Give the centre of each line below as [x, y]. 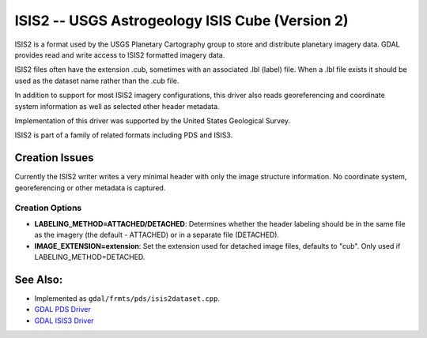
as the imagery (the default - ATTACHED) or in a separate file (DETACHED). [157, 235]
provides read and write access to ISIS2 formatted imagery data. [120, 54]
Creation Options [48, 208]
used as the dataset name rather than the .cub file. [97, 81]
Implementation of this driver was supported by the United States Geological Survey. [153, 120]
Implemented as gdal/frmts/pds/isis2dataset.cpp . [127, 298]
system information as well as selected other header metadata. [117, 106]
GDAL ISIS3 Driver [64, 321]
